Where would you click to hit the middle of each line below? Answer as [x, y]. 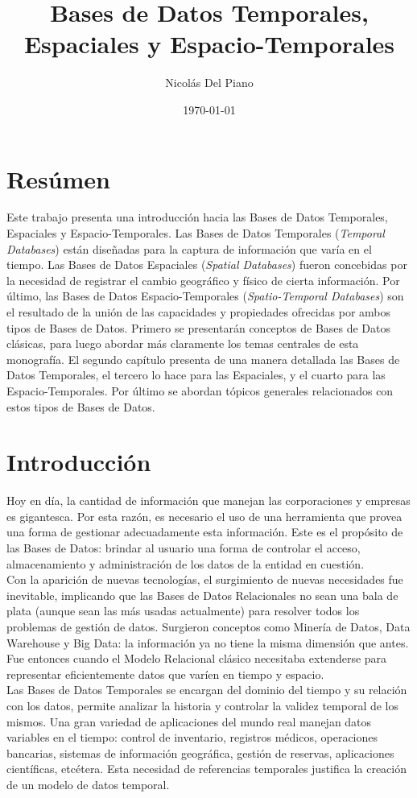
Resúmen [58, 178]
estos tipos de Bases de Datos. [81, 406]
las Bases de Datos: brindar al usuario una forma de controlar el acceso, [184, 548]
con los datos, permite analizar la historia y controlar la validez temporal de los [203, 705]
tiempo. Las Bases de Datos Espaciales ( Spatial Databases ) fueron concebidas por [207, 265]
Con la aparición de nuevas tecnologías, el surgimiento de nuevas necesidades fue [205, 579]
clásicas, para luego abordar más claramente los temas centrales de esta [183, 343]
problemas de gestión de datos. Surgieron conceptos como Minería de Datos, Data [208, 627]
